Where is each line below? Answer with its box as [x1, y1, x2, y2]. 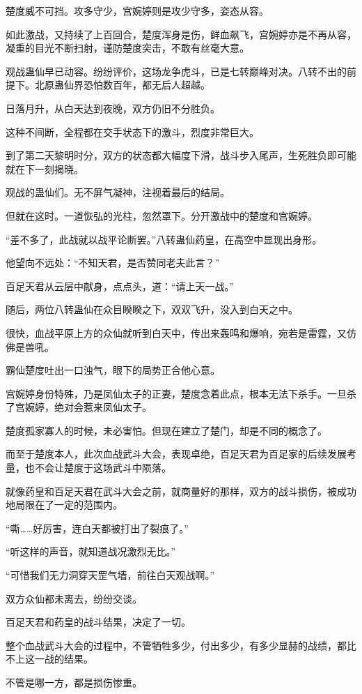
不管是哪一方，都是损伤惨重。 [6, 675, 142, 689]
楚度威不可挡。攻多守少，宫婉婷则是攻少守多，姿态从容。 [6, 3, 269, 17]
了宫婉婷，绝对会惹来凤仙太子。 [6, 400, 152, 414]
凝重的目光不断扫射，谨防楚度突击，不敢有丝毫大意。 [6, 40, 249, 55]
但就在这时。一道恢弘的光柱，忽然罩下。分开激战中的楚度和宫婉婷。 [6, 208, 317, 222]
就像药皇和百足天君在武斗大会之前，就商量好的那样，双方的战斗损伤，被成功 [6, 483, 356, 498]
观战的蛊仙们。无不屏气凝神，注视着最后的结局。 [6, 185, 230, 199]
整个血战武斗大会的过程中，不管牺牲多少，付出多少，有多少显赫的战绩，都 [6, 638, 347, 652]
